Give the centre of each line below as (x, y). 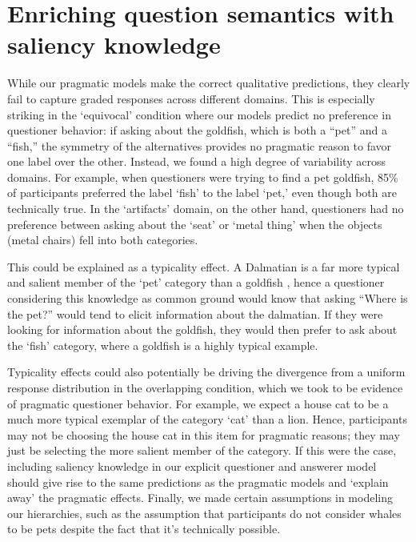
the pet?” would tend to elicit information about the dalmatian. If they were (195, 313)
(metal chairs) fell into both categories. (103, 240)
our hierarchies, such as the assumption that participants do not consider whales (204, 513)
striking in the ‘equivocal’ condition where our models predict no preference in (199, 114)
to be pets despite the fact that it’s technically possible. (144, 529)
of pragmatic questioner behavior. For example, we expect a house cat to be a (198, 403)
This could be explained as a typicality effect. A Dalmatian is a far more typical (204, 266)
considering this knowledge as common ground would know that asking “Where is (208, 298)
